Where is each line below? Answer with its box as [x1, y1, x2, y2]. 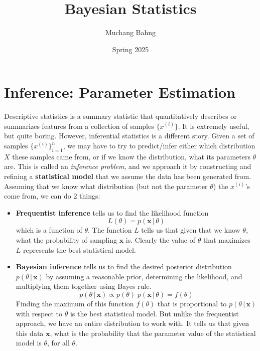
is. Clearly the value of [125, 234, 195, 245]
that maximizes [203, 234, 250, 245]
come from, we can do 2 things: [4, 191, 100, 201]
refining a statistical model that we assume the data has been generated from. [4, 171, 251, 182]
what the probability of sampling [16, 234, 117, 245]
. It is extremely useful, [178, 120, 249, 131]
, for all [47, 337, 70, 348]
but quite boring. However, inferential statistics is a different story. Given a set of [4, 130, 254, 141]
